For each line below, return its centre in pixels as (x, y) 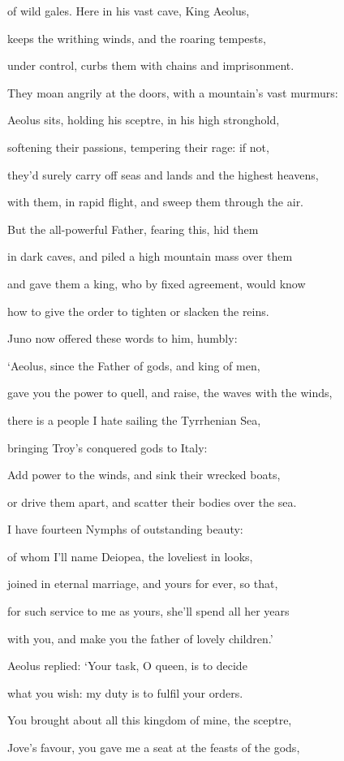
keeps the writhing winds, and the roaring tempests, (137, 38)
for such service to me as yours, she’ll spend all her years (148, 611)
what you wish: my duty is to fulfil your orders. (125, 692)
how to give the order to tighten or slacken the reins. (138, 311)
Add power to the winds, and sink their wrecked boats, (144, 475)
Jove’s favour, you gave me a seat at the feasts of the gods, (154, 748)
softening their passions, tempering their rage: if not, (138, 147)
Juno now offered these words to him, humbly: (123, 338)
